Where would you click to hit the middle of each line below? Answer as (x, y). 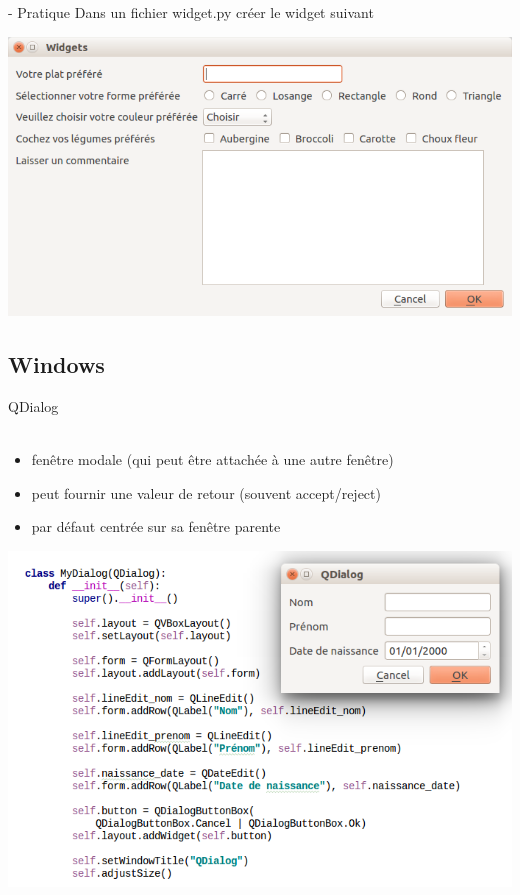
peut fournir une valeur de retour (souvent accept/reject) (206, 492)
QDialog (33, 405)
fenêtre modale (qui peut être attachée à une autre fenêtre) (212, 459)
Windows (56, 364)
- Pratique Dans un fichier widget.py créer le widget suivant (191, 12)
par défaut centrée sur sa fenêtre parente (156, 526)
